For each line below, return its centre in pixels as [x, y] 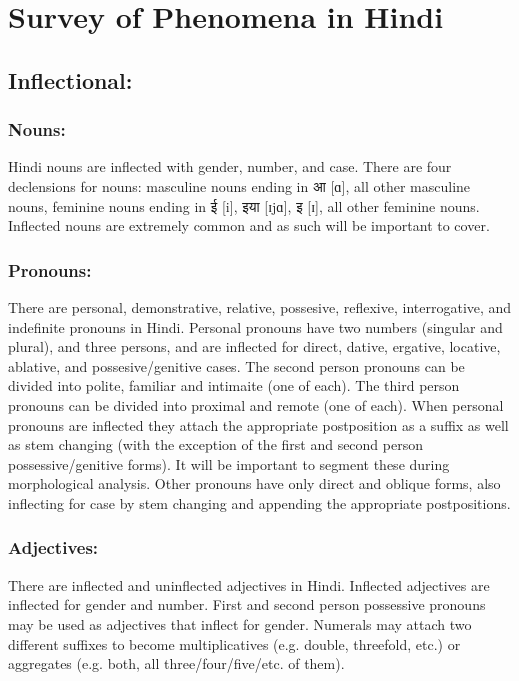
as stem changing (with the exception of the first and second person [216, 444]
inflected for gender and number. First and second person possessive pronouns [247, 604]
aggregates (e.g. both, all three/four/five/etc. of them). [176, 663]
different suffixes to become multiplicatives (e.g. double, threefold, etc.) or [234, 643]
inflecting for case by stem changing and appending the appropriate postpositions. [259, 502]
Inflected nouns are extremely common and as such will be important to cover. [249, 225]
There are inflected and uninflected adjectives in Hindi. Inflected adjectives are [249, 584]
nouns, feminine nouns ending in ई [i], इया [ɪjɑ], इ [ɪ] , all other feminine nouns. [244, 205]
